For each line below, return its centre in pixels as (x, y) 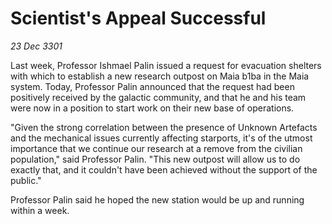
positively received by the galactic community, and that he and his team (158, 97)
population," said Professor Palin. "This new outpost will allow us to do (155, 159)
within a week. (40, 210)
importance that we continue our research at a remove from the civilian (156, 148)
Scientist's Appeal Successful (138, 18)
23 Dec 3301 (36, 46)
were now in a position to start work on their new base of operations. (152, 108)
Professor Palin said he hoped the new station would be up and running (157, 199)
